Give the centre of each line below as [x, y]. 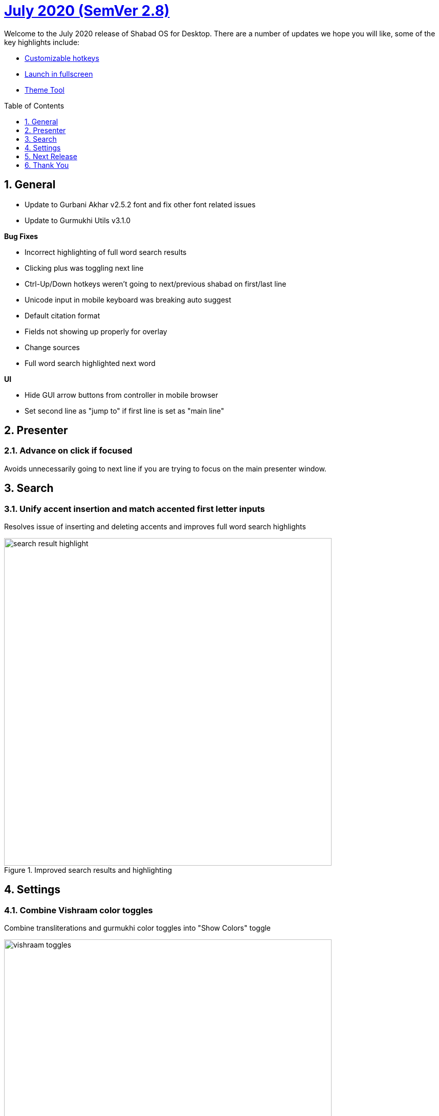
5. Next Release [51, 156]
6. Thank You [47, 165]
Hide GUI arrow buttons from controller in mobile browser [122, 395]
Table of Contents [34, 105]
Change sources [52, 347]
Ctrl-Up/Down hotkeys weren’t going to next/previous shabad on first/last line [156, 284]
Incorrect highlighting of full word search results [106, 252]
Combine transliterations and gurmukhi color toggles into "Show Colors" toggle [138, 928]
